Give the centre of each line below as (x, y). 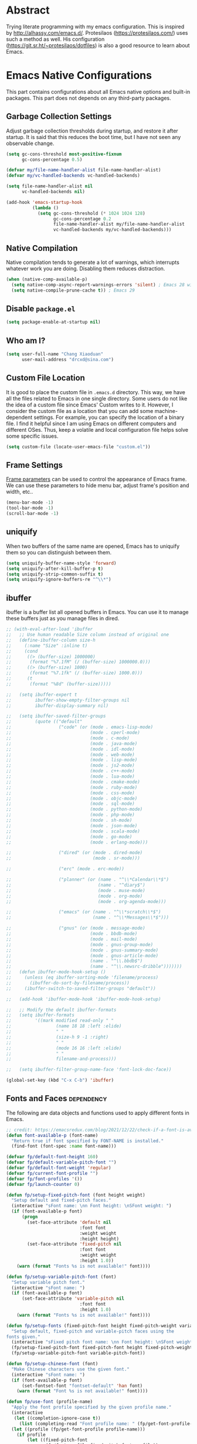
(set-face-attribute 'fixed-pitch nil (74, 1244)
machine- (166, 411)
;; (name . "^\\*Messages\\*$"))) (87, 918)
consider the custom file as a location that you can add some (80, 411)
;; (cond (22, 651)
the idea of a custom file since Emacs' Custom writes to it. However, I (90, 405)
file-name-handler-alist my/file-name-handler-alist (119, 224)
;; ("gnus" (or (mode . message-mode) (76, 928)
